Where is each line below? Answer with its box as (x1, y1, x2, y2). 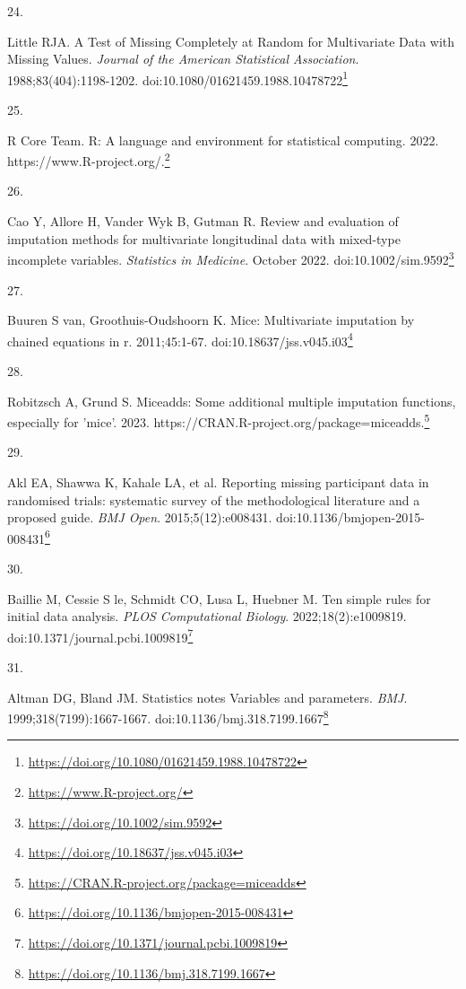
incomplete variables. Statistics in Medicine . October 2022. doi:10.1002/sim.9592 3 (7, 248, 454, 268)
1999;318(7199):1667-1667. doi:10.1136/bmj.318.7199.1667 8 (7, 706, 329, 727)
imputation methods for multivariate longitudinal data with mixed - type (7, 229, 401, 248)
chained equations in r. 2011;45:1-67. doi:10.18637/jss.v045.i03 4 (7, 328, 353, 350)
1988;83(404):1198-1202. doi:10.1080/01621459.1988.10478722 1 (7, 67, 348, 89)
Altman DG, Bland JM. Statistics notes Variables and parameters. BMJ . (7, 687, 408, 706)
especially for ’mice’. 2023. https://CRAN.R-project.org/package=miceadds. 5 (7, 410, 430, 431)
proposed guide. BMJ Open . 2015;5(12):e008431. (7, 508, 272, 527)
